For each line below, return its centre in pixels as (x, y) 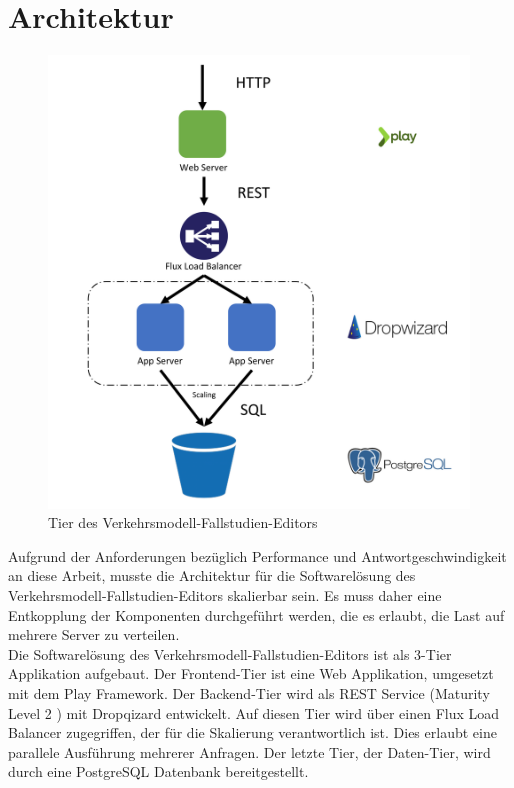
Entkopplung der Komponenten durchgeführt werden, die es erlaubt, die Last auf (256, 614)
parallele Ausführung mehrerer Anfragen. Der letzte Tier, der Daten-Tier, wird (249, 751)
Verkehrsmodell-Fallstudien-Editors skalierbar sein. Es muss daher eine (225, 595)
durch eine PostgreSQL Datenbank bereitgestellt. (158, 771)
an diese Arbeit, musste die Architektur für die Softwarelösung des (212, 575)
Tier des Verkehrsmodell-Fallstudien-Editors (183, 522)
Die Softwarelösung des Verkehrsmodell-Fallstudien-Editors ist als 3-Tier (230, 653)
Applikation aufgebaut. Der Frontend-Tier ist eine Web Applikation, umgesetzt (251, 673)
